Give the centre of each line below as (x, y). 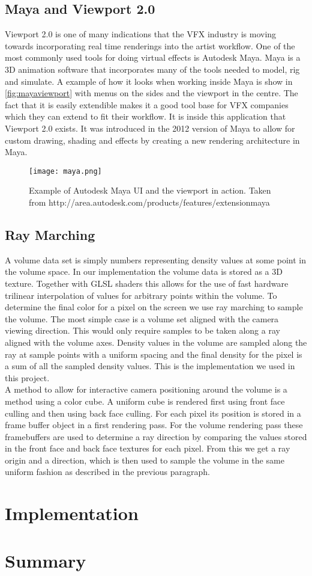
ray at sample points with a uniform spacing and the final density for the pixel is (154, 354)
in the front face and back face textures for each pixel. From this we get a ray (148, 448)
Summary (46, 560)
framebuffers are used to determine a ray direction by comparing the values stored (156, 436)
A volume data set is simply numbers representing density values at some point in (155, 259)
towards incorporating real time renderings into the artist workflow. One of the (150, 45)
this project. (27, 377)
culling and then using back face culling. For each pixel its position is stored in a (153, 413)
